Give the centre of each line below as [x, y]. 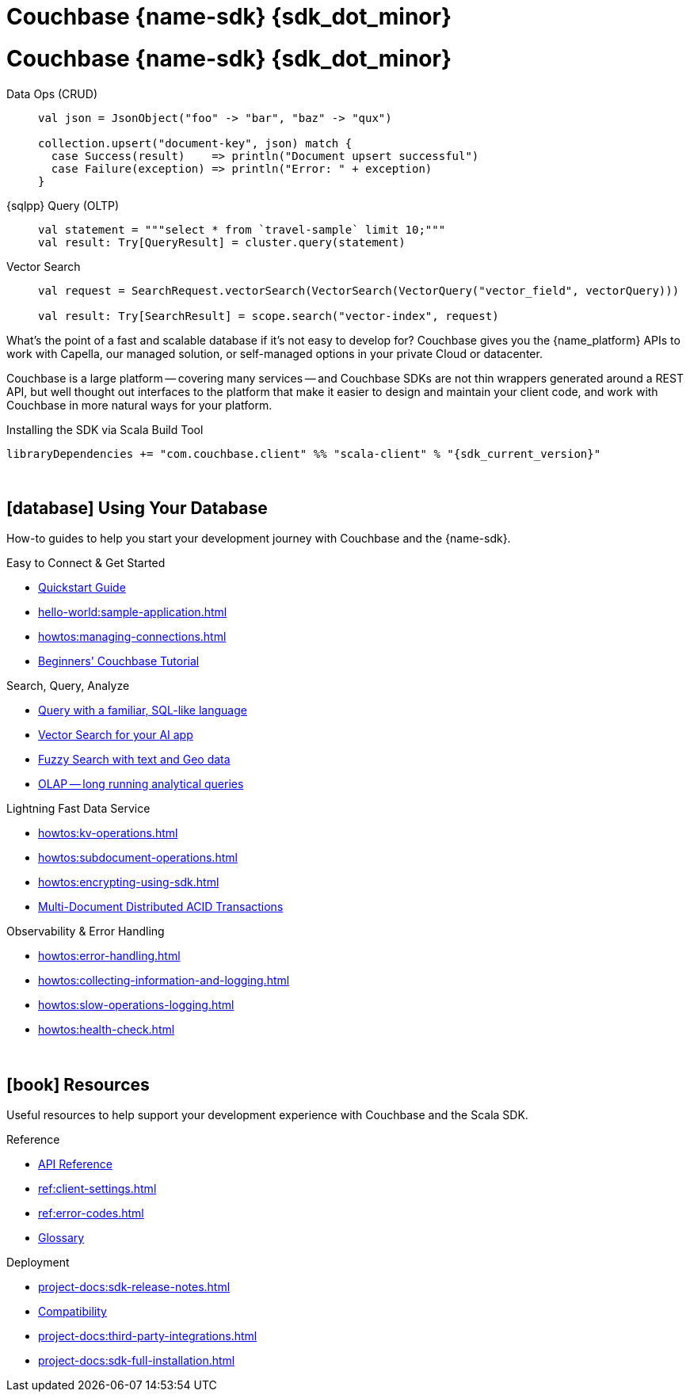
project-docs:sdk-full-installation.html [137, 1361]
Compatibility [72, 1312]
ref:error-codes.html [91, 1213]
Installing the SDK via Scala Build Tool [105, 429]
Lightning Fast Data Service [78, 809]
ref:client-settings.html [97, 1189]
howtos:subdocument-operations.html [138, 858]
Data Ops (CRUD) [52, 93]
